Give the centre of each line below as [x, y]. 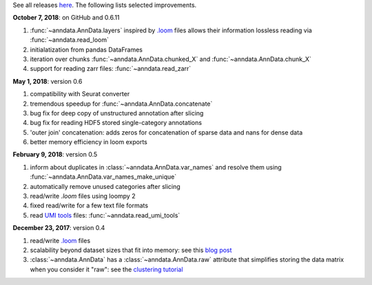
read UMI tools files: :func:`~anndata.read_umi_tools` [105, 215]
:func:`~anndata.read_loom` [70, 40]
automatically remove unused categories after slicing [105, 186]
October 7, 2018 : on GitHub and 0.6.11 [66, 18]
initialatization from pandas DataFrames [86, 49]
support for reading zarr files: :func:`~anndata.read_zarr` [111, 69]
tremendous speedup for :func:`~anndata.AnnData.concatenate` [121, 104]
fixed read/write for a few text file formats [89, 205]
